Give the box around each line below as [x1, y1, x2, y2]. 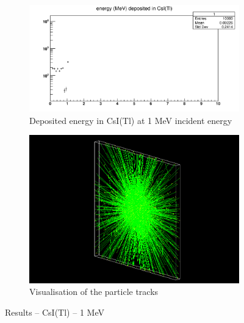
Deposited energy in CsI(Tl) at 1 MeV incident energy [29, 114, 232, 126]
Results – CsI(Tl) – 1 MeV [5, 305, 104, 318]
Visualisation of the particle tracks [29, 285, 159, 298]
